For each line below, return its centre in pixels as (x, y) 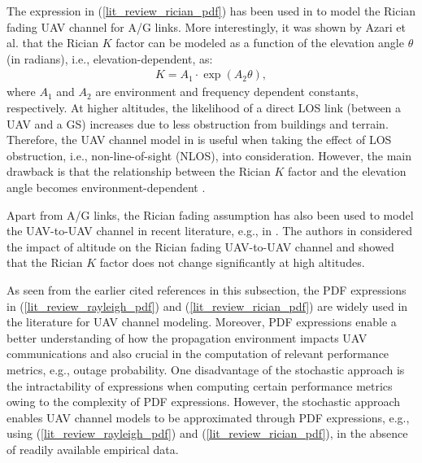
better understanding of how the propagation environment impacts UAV (187, 337)
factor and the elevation (347, 171)
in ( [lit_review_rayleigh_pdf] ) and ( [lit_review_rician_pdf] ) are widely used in (207, 306)
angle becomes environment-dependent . (106, 187)
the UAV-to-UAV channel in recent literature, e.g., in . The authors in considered (209, 231)
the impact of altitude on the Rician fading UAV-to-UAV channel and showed (200, 246)
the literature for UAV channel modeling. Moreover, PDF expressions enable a (202, 322)
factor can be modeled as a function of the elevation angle (260, 43)
